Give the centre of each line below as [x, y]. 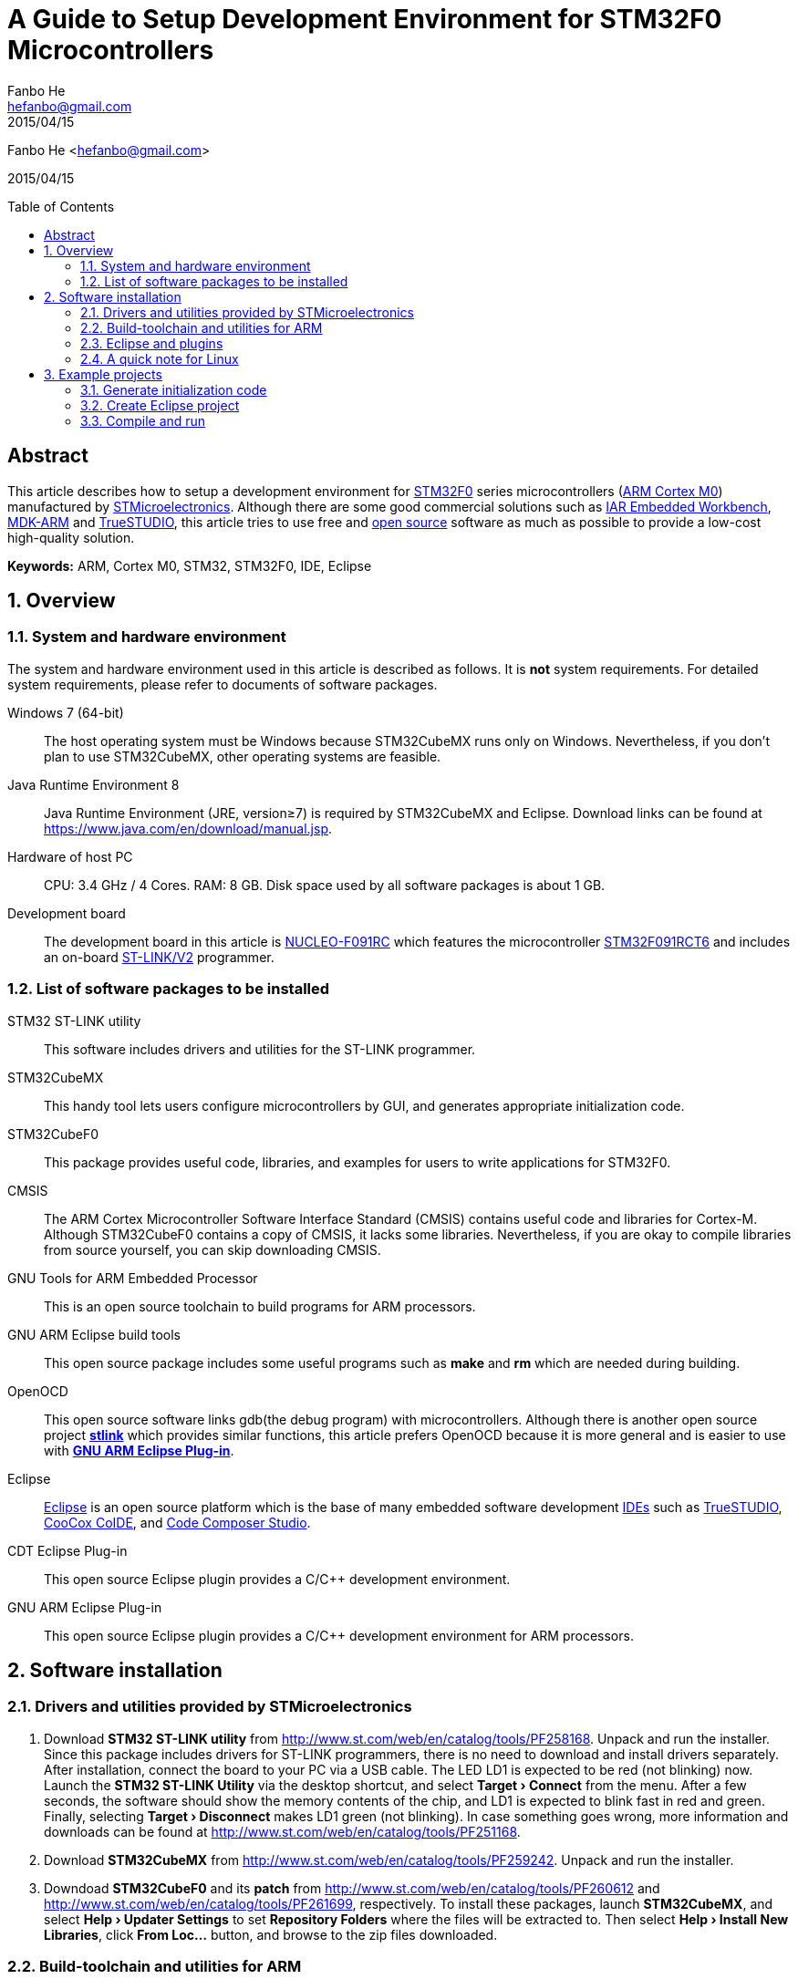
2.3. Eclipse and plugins [152, 343]
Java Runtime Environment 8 [93, 784]
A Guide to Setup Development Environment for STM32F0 [365, 19]
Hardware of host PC [70, 856]
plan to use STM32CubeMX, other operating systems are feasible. [243, 756]
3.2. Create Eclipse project [160, 405]
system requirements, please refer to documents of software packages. [223, 684]
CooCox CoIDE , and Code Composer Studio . [177, 1522]
